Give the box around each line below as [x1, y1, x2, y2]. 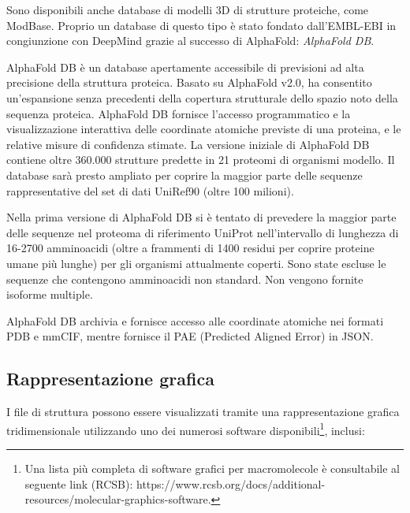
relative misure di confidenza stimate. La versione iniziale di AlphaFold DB [6, 136, 370, 152]
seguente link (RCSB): [24, 475, 133, 492]
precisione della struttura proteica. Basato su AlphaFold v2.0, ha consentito [6, 74, 372, 91]
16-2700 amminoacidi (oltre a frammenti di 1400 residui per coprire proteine [6, 240, 375, 256]
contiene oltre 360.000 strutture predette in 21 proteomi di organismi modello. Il [6, 151, 395, 168]
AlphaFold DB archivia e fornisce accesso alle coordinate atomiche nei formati [6, 312, 384, 329]
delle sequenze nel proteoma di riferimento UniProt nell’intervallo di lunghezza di [6, 224, 399, 240]
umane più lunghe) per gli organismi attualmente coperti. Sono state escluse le [6, 255, 386, 271]
